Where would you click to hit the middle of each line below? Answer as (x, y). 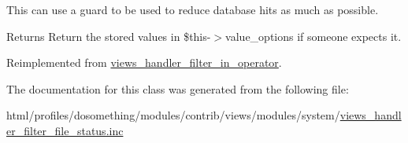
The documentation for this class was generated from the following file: (178, 88)
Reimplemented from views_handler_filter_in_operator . (144, 62)
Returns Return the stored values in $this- (109, 36)
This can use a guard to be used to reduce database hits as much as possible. (193, 9)
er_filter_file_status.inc (65, 130)
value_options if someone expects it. (313, 36)
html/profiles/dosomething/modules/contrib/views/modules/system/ (173, 115)
